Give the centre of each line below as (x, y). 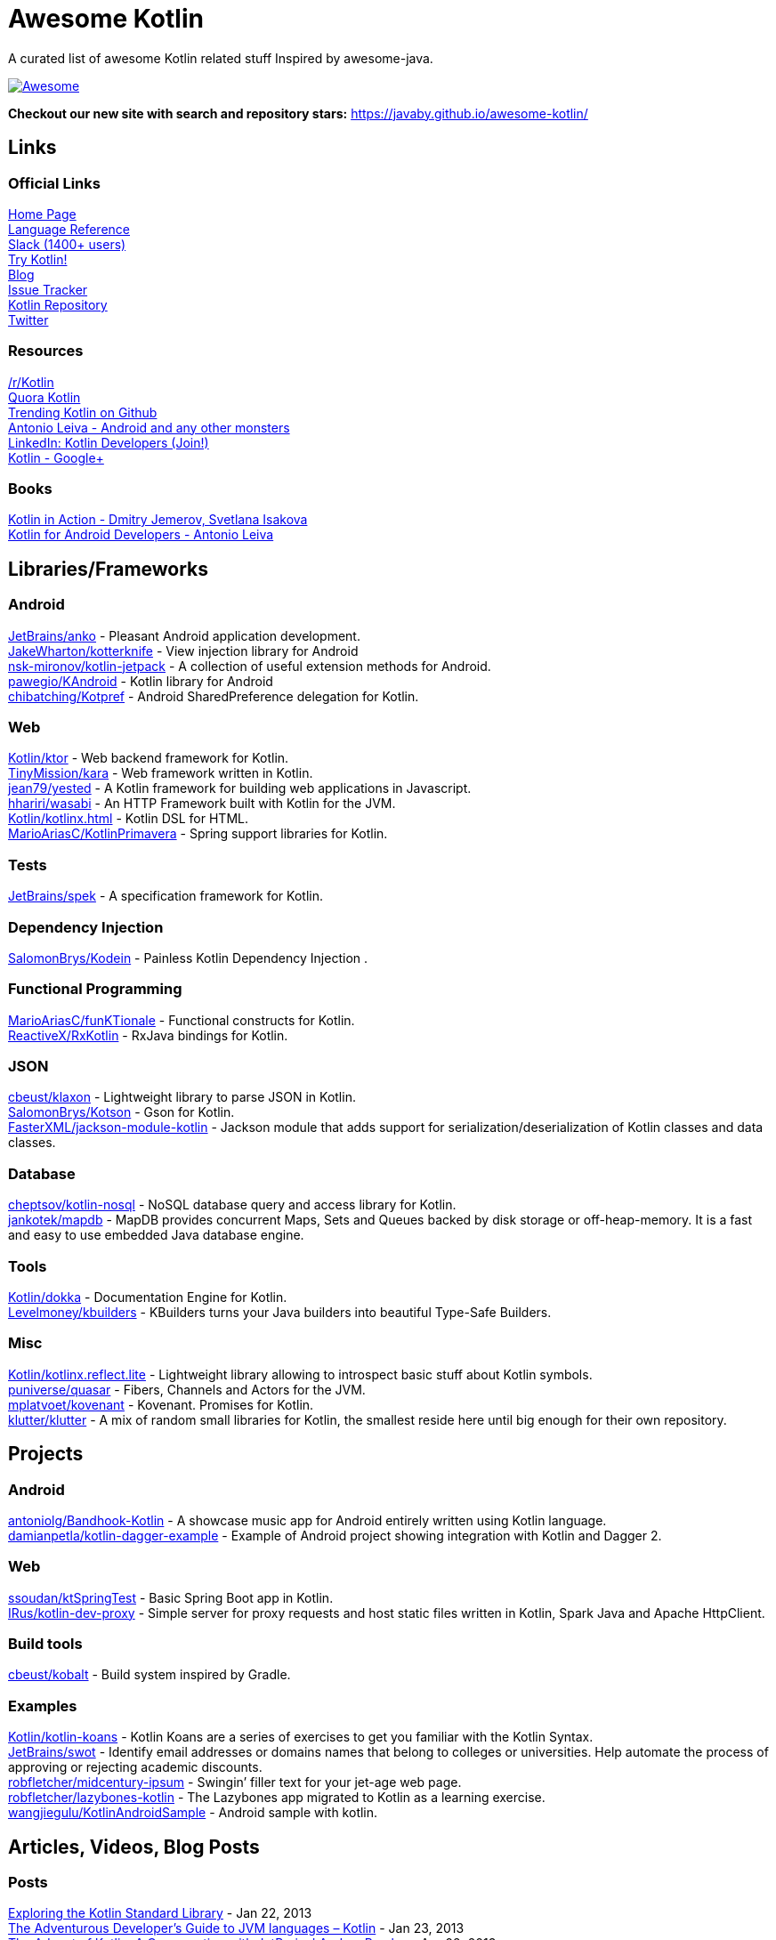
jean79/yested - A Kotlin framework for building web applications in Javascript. (240, 788)
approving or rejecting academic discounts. (135, 1767)
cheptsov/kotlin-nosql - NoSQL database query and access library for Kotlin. (232, 1205)
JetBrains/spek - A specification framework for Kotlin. (166, 896)
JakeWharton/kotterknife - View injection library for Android (183, 651)
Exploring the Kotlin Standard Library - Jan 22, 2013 (160, 1913)
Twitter (28, 319)
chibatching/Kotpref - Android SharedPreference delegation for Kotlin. (214, 696)
